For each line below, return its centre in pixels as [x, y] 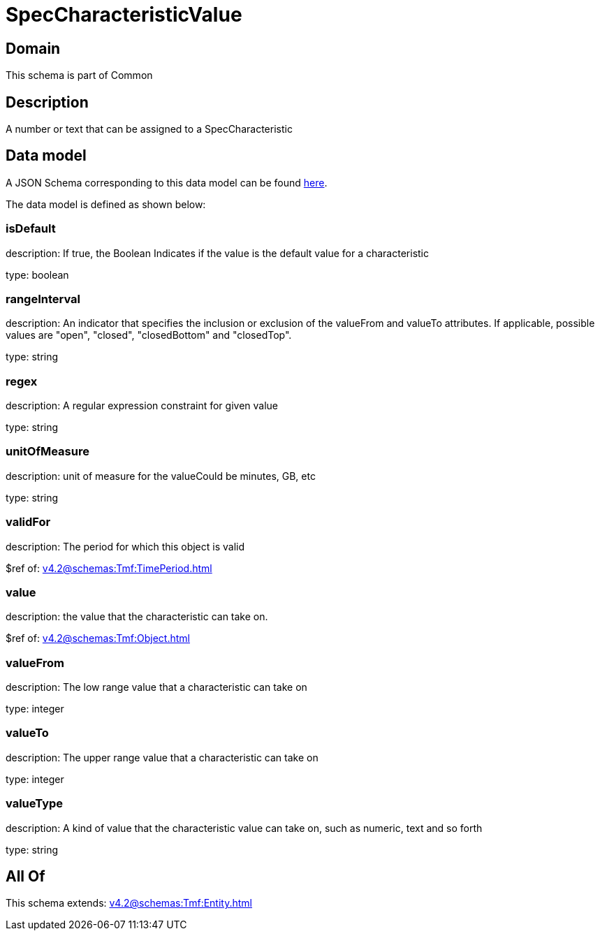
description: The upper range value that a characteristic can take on [162, 757]
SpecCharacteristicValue [124, 15]
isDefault [31, 229]
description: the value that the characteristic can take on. [137, 617]
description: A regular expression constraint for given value [142, 406]
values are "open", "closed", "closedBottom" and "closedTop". [149, 335]
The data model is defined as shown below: [106, 204]
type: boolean [37, 275]
